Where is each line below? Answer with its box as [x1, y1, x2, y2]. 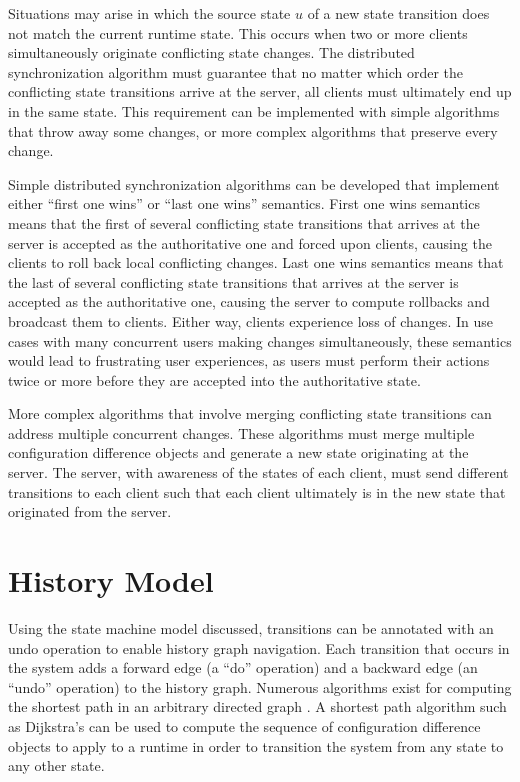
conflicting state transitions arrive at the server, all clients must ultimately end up [8, 81, 512, 102]
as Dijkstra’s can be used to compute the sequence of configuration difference [8, 715, 481, 736]
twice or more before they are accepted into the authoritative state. [8, 369, 421, 390]
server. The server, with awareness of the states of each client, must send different [8, 462, 509, 483]
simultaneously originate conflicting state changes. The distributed [8, 42, 415, 63]
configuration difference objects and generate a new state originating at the [8, 442, 469, 463]
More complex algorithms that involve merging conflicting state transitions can [8, 403, 492, 424]
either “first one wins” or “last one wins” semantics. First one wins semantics [8, 193, 480, 214]
